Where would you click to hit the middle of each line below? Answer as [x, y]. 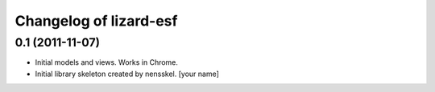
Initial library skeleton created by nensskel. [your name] [127, 74]
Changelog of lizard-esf [96, 21]
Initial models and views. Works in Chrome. [107, 62]
